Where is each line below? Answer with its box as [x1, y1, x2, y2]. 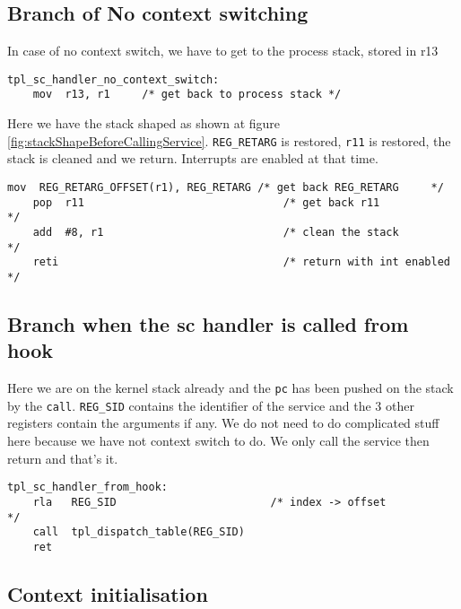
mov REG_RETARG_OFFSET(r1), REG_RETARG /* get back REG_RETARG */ [7, 180, 444, 194]
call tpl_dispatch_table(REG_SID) [32, 526, 245, 539]
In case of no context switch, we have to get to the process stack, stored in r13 [7, 41, 439, 60]
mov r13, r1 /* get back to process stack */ [32, 88, 342, 101]
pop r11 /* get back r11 [32, 196, 380, 209]
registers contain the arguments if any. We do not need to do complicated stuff [7, 413, 439, 432]
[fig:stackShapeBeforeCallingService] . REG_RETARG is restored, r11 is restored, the [7, 131, 451, 150]
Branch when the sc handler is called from [7, 309, 409, 337]
